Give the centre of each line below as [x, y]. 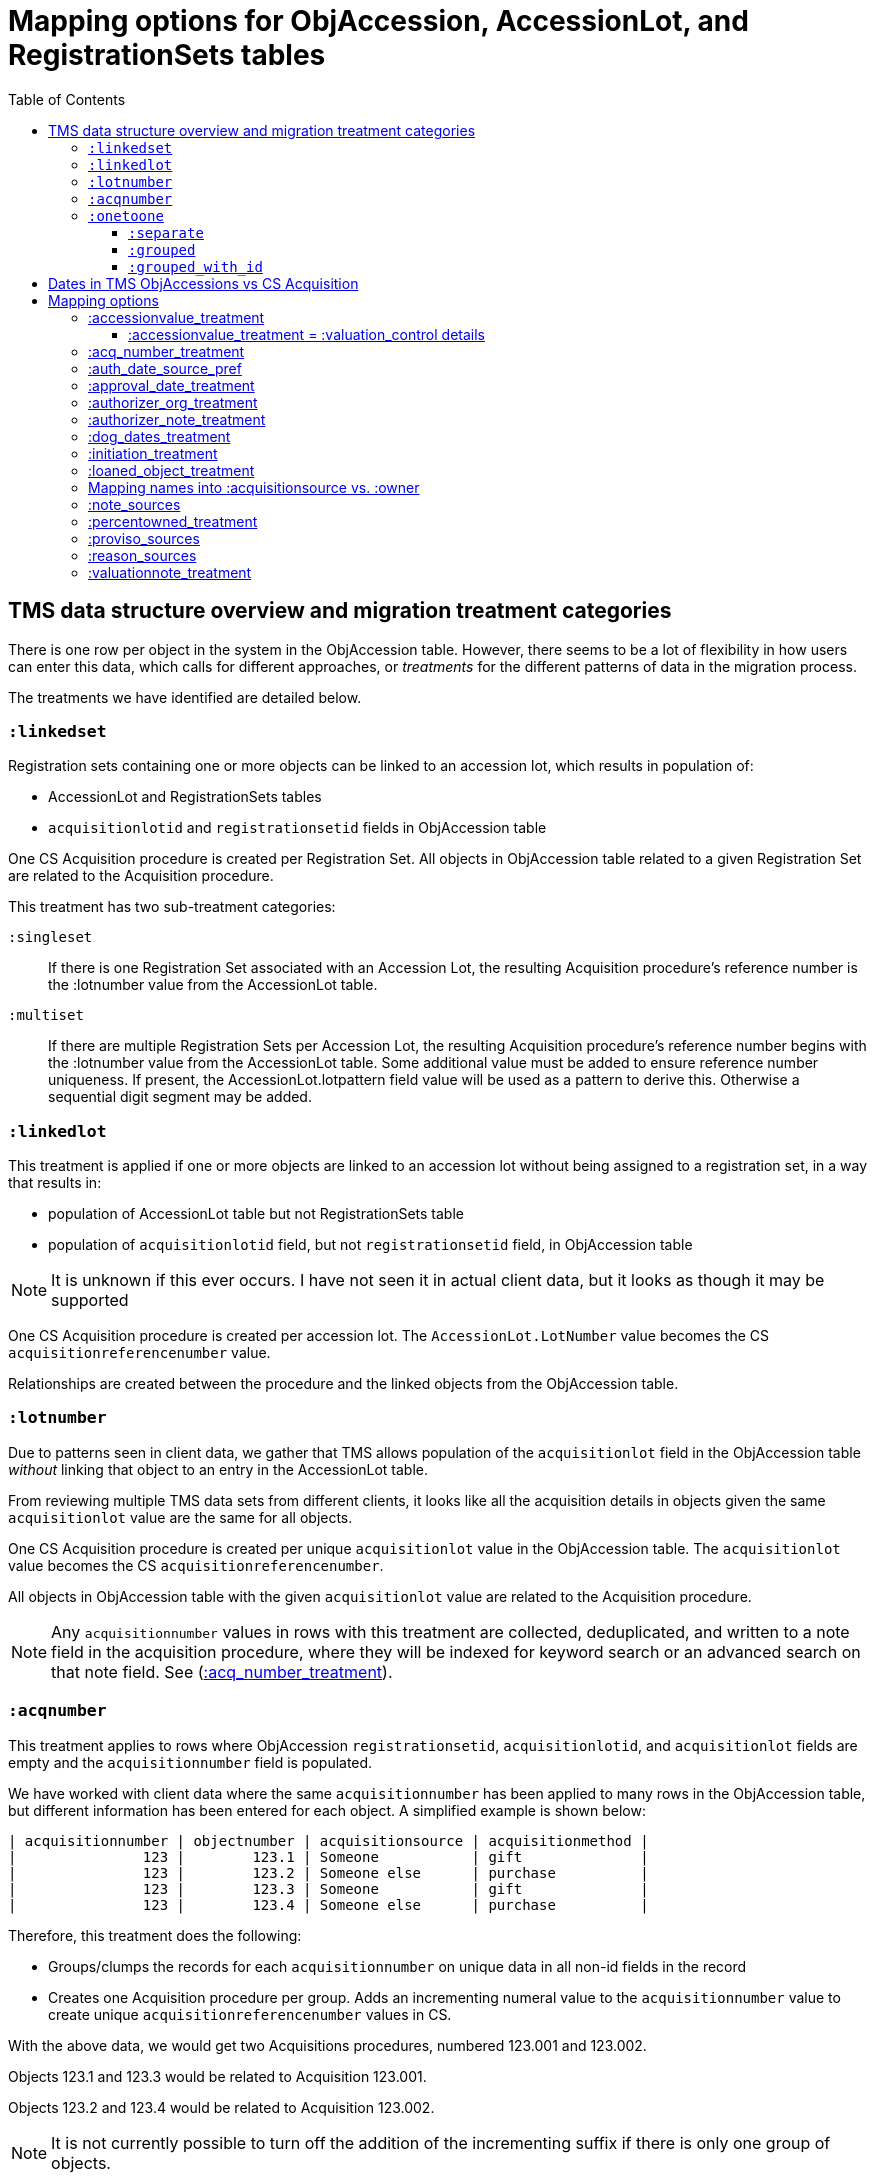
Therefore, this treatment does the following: [155, 1935]
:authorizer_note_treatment [177, 419]
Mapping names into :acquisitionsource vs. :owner [254, 487]
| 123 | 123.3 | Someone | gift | [328, 1888]
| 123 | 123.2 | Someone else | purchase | [328, 1872]
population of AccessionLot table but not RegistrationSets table [256, 1214]
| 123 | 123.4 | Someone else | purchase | [328, 1904]
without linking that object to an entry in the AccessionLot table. [218, 1469]
